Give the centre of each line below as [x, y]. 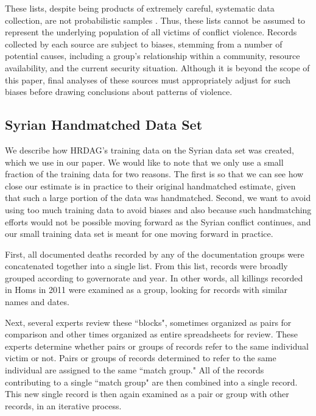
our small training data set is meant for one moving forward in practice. [139, 234]
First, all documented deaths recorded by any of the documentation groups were [155, 254]
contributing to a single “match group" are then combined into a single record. [151, 382]
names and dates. [37, 302]
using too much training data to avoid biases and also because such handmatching [158, 209]
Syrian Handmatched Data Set [104, 125]
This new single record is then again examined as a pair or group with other [147, 394]
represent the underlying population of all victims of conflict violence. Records [151, 32]
